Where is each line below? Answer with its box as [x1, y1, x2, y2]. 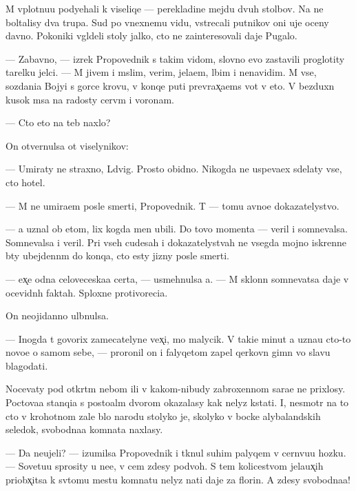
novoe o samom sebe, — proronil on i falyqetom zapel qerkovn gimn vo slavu [6, 345, 331, 359]
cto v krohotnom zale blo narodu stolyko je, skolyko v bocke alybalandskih [6, 408, 321, 423]
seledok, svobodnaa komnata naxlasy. [6, 422, 163, 437]
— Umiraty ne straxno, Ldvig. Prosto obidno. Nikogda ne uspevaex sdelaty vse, [6, 161, 342, 176]
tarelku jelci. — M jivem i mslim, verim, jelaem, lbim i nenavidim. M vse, [6, 65, 317, 79]
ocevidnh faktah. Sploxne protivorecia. [6, 285, 168, 299]
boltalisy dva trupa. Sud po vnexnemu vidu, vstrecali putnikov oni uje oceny [6, 14, 329, 29]
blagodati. [6, 358, 48, 372]
